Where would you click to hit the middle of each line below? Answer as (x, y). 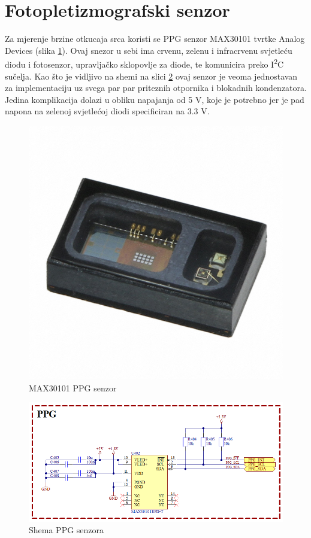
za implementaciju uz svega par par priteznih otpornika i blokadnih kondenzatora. (156, 88)
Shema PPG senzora (67, 530)
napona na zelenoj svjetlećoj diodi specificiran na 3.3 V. (107, 111)
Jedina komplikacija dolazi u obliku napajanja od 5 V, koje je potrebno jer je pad (155, 99)
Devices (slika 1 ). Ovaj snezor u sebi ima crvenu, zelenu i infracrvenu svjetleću (149, 50)
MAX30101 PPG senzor (73, 387)
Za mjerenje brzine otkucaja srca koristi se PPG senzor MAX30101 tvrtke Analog (155, 39)
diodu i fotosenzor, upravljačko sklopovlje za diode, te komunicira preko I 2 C (144, 63)
